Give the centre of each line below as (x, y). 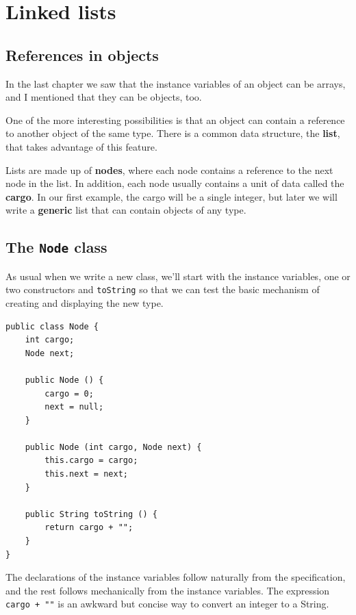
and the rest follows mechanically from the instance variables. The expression (168, 590)
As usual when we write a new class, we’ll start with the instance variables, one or (178, 276)
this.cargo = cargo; (91, 461)
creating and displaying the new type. (85, 302)
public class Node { (52, 326)
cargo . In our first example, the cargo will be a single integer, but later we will (171, 196)
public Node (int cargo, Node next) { (113, 447)
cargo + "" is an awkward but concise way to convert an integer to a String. (167, 604)
